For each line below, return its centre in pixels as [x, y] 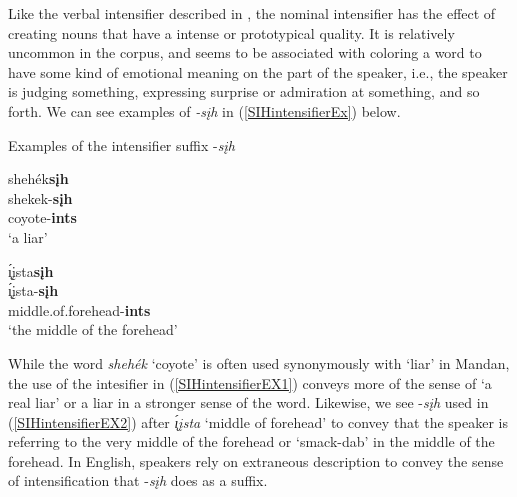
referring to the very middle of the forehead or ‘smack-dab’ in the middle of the [251, 441]
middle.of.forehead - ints [79, 309]
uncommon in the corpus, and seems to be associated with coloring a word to [245, 52]
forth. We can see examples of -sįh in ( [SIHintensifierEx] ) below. [204, 110]
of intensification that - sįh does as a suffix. [138, 480]
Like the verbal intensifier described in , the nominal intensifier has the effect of [252, 13]
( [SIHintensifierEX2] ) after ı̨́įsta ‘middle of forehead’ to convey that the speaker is [258, 421]
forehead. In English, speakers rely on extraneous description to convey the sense [256, 460]
